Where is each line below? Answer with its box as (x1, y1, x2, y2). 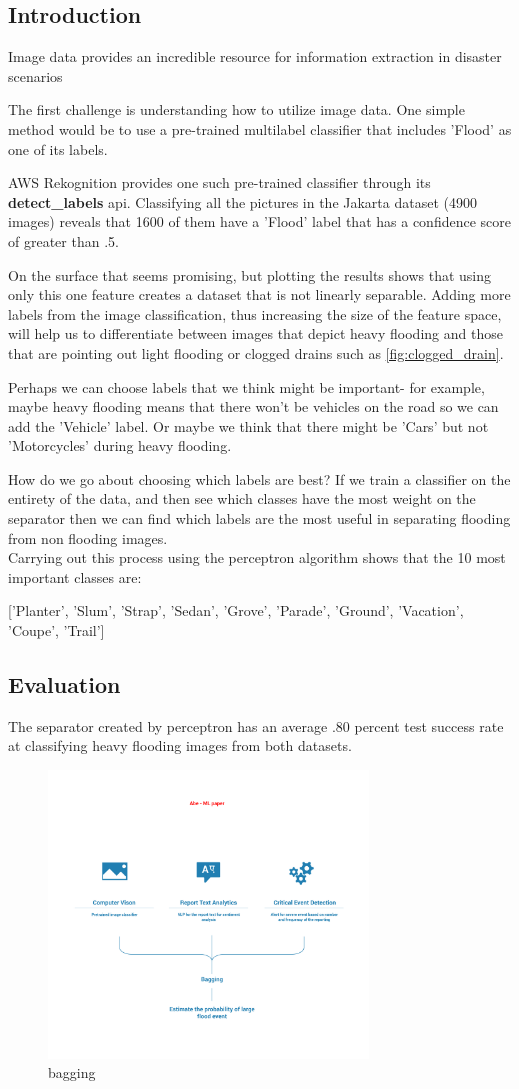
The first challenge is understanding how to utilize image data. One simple (8, 99, 465, 120)
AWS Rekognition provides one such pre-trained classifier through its (8, 172, 431, 193)
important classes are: (8, 566, 142, 587)
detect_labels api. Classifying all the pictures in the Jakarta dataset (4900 (8, 191, 477, 212)
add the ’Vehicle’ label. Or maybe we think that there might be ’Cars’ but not (8, 415, 489, 436)
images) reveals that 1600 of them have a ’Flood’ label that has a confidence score (8, 211, 511, 232)
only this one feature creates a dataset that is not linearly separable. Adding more (8, 284, 511, 305)
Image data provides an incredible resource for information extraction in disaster (8, 46, 502, 67)
